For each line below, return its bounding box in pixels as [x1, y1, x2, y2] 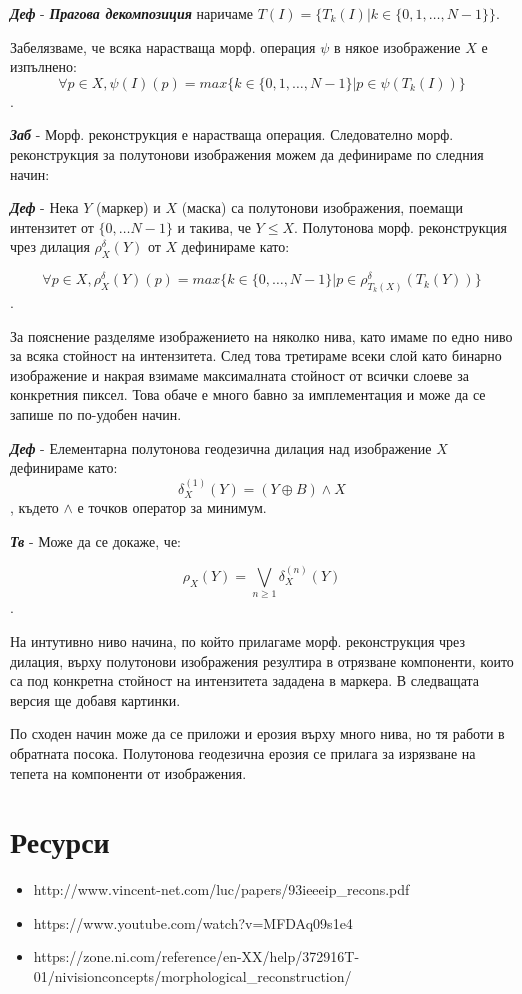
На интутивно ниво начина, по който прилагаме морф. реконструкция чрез [10, 630, 466, 651]
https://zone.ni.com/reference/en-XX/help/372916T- [33, 946, 360, 967]
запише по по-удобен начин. [10, 404, 182, 425]
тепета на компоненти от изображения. [10, 762, 247, 783]
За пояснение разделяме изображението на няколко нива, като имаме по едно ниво [10, 325, 513, 346]
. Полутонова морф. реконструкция [294, 216, 508, 237]
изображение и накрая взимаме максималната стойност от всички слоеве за [10, 364, 469, 385]
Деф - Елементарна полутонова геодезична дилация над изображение [10, 437, 432, 458]
